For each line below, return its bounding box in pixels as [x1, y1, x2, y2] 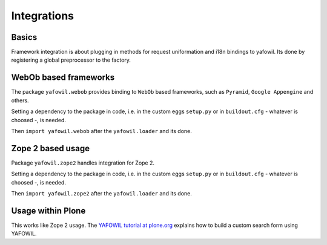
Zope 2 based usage [11, 143, 90, 154]
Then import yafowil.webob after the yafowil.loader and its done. [11, 127, 192, 134]
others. [11, 97, 30, 104]
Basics [11, 32, 38, 42]
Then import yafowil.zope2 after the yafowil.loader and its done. [11, 190, 192, 197]
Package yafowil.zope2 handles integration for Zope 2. [11, 159, 154, 166]
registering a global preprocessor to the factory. [11, 56, 131, 64]
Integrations [11, 9, 74, 22]
